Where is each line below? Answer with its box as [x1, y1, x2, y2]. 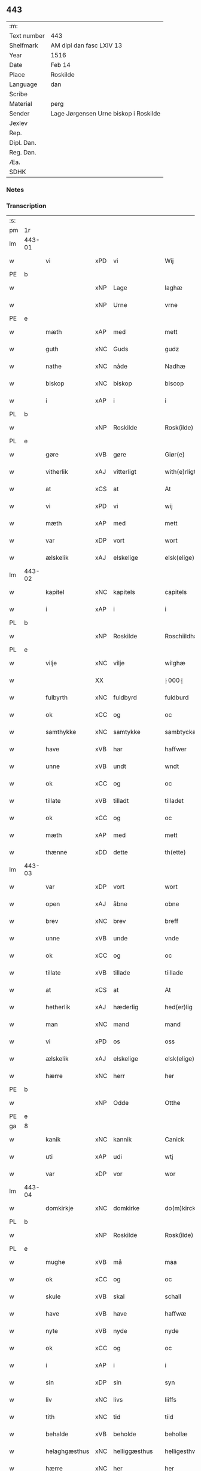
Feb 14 [50, 60, 71, 69]
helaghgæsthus [45, 1447, 90, 1455]
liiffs [165, 1396, 176, 1404]
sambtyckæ [165, 728, 199, 736]
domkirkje [45, 1204, 74, 1213]
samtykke [113, 728, 141, 736]
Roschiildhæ [165, 632, 200, 641]
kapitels [113, 588, 136, 596]
